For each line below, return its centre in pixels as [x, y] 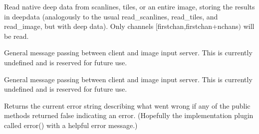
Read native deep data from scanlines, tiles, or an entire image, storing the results [129, 6]
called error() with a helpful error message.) [71, 125]
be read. [16, 36]
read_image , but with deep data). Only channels [79, 26]
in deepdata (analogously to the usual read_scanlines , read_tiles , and [111, 16]
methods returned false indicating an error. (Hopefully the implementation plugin [129, 115]
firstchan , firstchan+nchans [198, 26]
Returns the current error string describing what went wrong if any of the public [127, 105]
